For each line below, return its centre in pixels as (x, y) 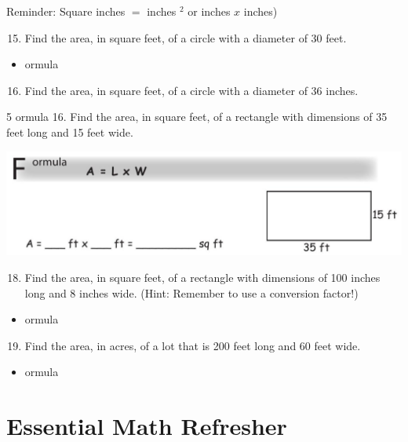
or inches (209, 11)
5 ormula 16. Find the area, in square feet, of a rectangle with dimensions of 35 (197, 117)
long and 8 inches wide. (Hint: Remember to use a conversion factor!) (191, 292)
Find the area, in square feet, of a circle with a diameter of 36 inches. (191, 90)
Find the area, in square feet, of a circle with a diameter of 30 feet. (186, 37)
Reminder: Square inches (66, 11)
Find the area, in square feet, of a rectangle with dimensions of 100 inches (202, 278)
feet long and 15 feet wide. (70, 132)
